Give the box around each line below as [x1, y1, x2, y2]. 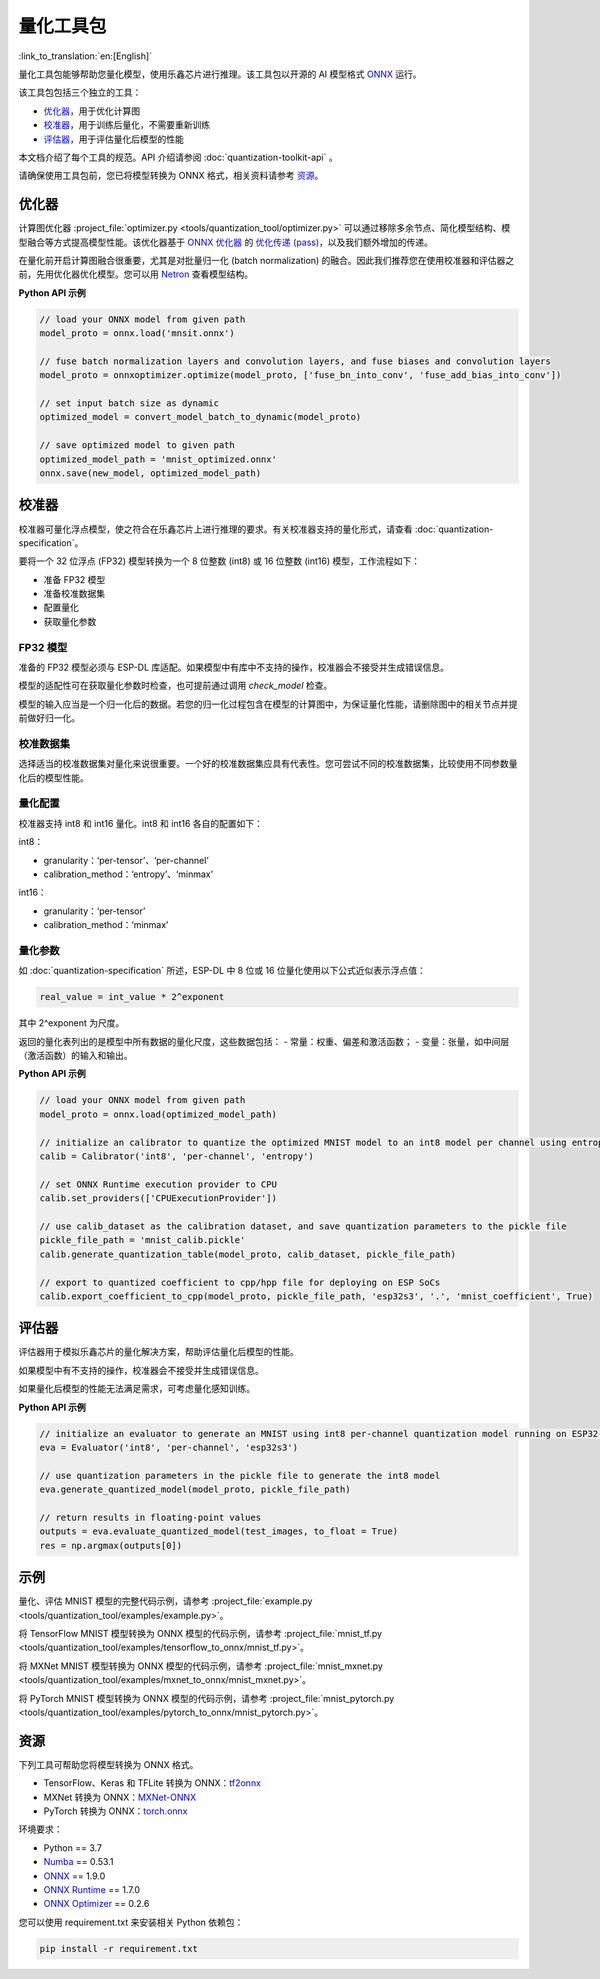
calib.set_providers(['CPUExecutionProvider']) [39, 1193, 277, 1204]
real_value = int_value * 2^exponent [39, 991, 225, 1003]
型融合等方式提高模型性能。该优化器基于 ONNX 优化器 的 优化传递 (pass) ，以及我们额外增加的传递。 [18, 236, 434, 248]
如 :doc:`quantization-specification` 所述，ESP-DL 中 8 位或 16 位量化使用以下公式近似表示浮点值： [18, 965, 427, 977]
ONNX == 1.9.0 [43, 1870, 106, 1882]
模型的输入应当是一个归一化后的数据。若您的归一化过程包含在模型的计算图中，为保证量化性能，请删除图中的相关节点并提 [18, 698, 518, 710]
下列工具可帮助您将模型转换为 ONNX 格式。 [18, 1758, 199, 1770]
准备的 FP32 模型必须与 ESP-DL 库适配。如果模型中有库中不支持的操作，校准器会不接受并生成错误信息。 [18, 661, 450, 674]
